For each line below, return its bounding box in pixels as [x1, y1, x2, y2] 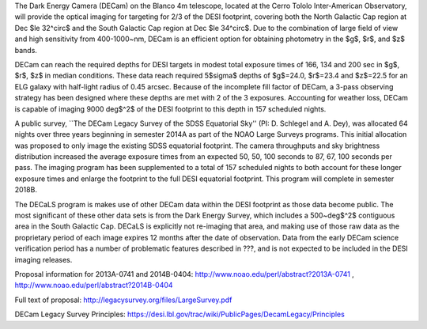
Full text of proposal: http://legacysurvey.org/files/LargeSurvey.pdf [14, 295, 232, 304]
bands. [14, 45, 37, 55]
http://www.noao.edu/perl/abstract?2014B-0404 [14, 281, 173, 290]
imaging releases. [14, 255, 73, 264]
